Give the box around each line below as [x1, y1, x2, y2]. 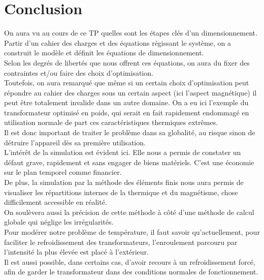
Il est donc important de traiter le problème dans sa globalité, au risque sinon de [4, 127, 255, 138]
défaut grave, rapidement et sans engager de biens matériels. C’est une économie [4, 157, 254, 167]
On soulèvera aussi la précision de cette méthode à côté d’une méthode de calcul [4, 206, 254, 217]
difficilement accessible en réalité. [4, 197, 107, 207]
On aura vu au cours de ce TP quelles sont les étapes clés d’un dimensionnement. [4, 27, 257, 38]
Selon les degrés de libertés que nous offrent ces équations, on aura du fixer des [4, 57, 250, 68]
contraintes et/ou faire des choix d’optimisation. [4, 67, 153, 78]
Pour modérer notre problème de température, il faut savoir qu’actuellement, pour [4, 227, 260, 237]
